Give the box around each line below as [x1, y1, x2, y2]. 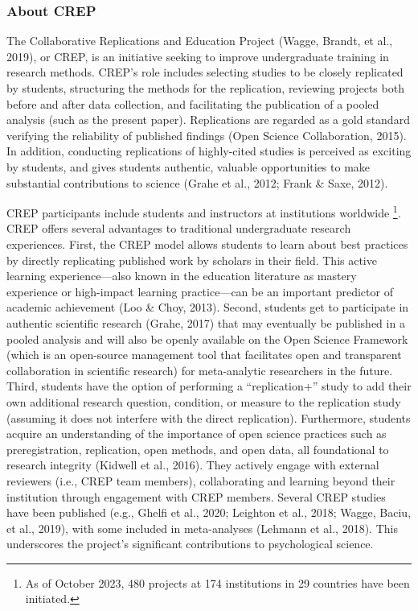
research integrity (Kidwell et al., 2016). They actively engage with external [6, 456, 379, 473]
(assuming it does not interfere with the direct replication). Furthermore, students [6, 409, 411, 426]
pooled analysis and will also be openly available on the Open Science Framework [6, 330, 408, 347]
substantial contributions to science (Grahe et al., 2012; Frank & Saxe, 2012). [6, 174, 388, 191]
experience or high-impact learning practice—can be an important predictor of [6, 283, 393, 299]
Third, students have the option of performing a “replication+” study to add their [6, 378, 412, 394]
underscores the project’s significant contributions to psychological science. [6, 535, 374, 552]
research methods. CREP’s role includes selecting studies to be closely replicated [6, 64, 404, 81]
